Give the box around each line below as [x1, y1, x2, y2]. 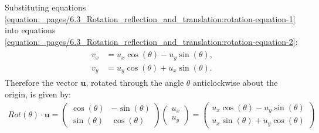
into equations [5, 24, 56, 36]
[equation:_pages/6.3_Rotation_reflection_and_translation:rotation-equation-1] [5, 12, 296, 24]
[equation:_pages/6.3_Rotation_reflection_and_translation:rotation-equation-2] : [5, 35, 298, 47]
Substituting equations [5, 1, 86, 13]
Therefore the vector [5, 76, 78, 89]
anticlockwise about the [193, 76, 278, 89]
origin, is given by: [5, 87, 71, 100]
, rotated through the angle [86, 76, 184, 89]
